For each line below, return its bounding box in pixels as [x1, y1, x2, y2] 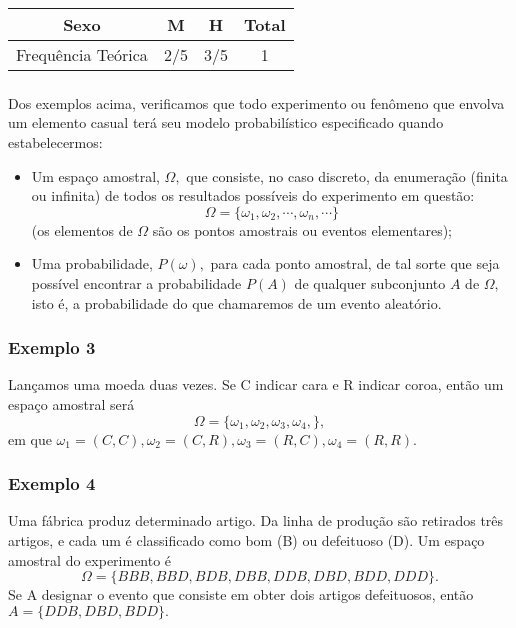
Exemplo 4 [8, 471, 96, 496]
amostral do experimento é [8, 549, 172, 570]
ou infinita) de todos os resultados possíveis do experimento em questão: [31, 185, 475, 206]
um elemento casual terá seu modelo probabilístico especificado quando [8, 112, 444, 133]
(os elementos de [31, 219, 133, 240]
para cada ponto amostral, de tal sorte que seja [210, 253, 500, 274]
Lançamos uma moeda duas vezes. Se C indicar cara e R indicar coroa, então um [8, 374, 504, 395]
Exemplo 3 [8, 335, 96, 360]
